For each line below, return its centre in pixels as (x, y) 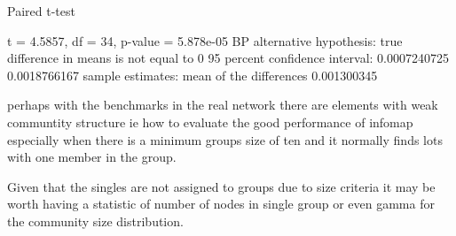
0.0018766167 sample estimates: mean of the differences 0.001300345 (193, 75)
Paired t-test (41, 11)
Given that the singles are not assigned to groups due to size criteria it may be (221, 186)
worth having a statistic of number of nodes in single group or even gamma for (221, 204)
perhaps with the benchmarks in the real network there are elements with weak (223, 105)
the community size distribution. (95, 221)
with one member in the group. (92, 157)
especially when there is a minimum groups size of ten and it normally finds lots (225, 139)
